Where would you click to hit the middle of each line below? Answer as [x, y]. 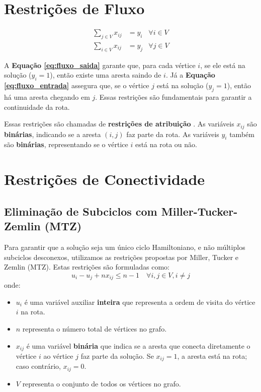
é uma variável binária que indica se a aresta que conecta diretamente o [138, 345]
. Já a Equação [190, 75]
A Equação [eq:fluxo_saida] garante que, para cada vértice [100, 65]
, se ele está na [223, 65]
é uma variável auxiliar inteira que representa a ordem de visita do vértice [140, 302]
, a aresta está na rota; [212, 356]
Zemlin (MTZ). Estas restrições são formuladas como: [87, 267]
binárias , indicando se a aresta [53, 134]
